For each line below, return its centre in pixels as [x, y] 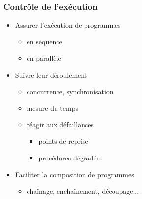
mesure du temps [52, 108]
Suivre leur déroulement [51, 75]
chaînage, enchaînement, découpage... [83, 191]
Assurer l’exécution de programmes [68, 25]
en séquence [44, 41]
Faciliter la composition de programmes [74, 174]
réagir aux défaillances [60, 124]
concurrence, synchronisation [70, 91]
